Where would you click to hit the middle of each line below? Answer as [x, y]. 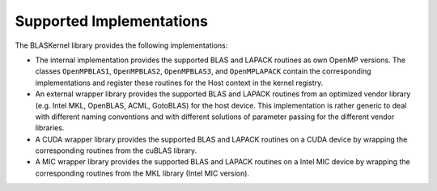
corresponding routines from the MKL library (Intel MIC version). [142, 173]
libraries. [50, 128]
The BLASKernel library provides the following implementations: [121, 45]
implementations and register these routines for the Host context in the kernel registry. [179, 83]
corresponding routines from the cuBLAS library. [116, 151]
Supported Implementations [111, 21]
